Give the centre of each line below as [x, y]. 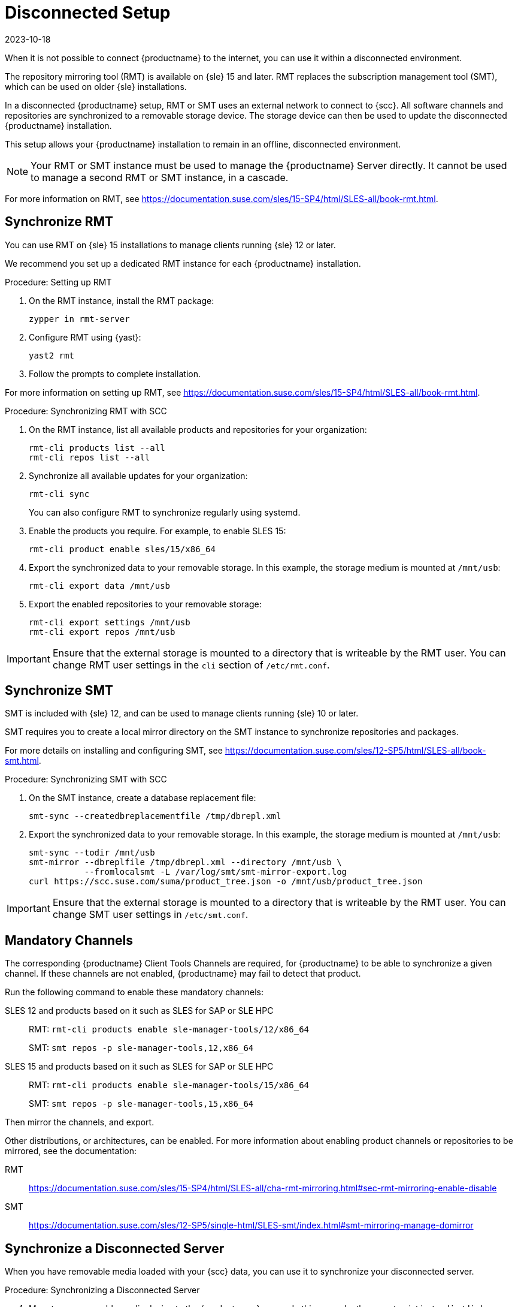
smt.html [22, 761]
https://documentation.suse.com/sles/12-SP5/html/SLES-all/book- [355, 751]
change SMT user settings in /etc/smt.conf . [150, 915]
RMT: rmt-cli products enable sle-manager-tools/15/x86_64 [169, 1085]
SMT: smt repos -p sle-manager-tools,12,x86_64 [141, 1048]
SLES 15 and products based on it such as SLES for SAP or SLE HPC [139, 1067]
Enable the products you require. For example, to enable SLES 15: [157, 531]
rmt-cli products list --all [97, 448]
